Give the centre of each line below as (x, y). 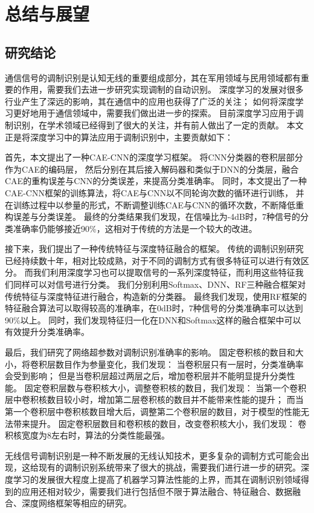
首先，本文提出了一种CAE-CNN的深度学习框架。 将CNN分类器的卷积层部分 (154, 157)
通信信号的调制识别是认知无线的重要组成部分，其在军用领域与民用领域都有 (153, 77)
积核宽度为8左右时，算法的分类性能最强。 (87, 435)
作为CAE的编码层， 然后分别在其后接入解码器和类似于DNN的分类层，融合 (152, 169)
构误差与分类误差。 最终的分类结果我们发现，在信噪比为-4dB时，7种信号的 (153, 217)
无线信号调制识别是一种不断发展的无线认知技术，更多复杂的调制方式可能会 (153, 455)
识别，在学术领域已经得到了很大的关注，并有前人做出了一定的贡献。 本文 (158, 124)
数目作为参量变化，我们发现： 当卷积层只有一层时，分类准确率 (179, 364)
